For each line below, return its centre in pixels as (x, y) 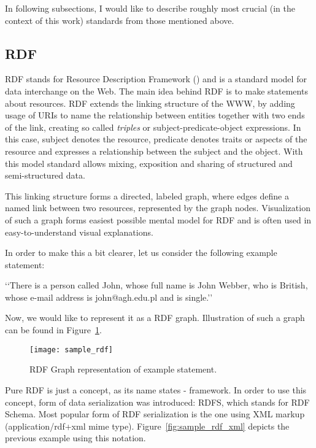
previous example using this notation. (75, 438)
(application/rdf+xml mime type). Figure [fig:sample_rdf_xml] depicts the (147, 426)
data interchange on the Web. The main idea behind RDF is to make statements (156, 91)
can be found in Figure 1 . (53, 330)
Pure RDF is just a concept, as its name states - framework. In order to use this (156, 389)
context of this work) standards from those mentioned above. (120, 20)
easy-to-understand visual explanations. (79, 232)
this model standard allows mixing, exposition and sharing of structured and (149, 163)
